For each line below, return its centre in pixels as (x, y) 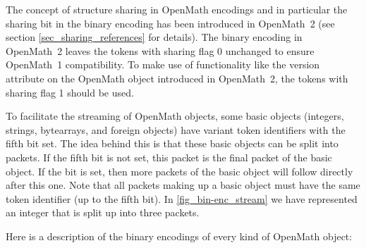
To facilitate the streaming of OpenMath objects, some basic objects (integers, (175, 116)
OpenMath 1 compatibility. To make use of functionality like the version (163, 64)
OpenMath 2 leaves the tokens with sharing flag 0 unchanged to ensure (160, 50)
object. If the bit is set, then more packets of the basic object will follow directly (179, 171)
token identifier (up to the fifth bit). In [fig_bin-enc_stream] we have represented (182, 198)
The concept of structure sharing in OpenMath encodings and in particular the (177, 9)
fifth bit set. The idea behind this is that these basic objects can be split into (172, 143)
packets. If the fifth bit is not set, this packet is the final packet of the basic (169, 157)
